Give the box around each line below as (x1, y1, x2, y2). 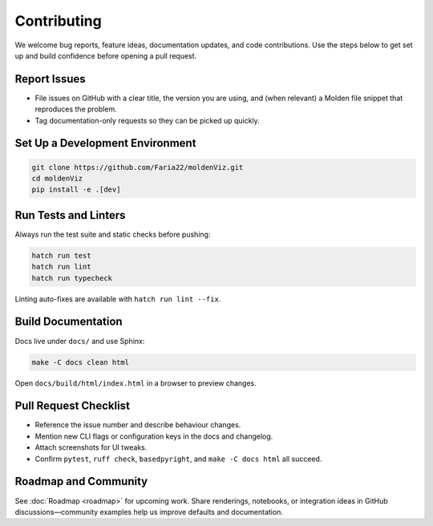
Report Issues (14, 72, 86, 86)
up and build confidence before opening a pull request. (14, 51, 197, 60)
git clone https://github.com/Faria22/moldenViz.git (31, 163, 244, 172)
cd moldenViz (31, 174, 83, 184)
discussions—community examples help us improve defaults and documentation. (14, 507, 284, 516)
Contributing (14, 12, 102, 30)
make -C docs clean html (31, 358, 130, 366)
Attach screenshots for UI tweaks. (34, 443, 148, 452)
